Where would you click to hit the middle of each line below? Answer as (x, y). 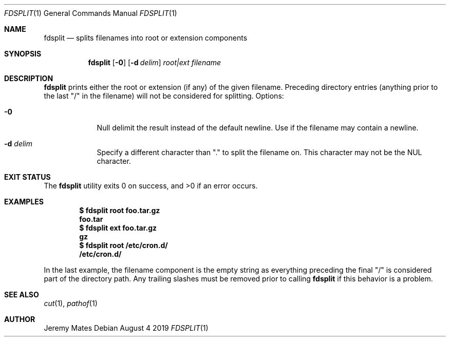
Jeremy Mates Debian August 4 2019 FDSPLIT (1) (126, 328)
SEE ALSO (22, 295)
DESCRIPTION (29, 78)
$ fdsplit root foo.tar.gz (120, 210)
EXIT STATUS (27, 177)
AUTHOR (20, 319)
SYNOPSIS (23, 54)
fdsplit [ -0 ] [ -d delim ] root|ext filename (155, 62)
